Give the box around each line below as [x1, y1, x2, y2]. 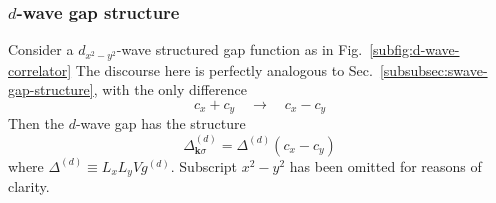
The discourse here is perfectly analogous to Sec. [75, 59, 373, 80]
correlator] [8, 59, 72, 80]
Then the [8, 113, 64, 134]
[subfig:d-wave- [369, 39, 460, 60]
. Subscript [170, 155, 238, 176]
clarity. [8, 176, 50, 197]
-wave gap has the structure [75, 113, 246, 134]
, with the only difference [93, 79, 247, 100]
